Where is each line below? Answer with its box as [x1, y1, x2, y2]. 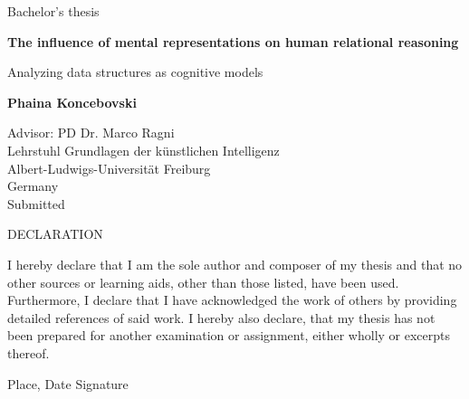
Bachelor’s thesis [7, 2, 100, 20]
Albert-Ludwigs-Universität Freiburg [7, 158, 211, 177]
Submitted [7, 194, 65, 213]
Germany [7, 176, 59, 195]
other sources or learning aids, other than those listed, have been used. [7, 272, 399, 291]
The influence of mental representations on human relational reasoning [7, 32, 459, 51]
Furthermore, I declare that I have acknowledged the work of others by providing [7, 290, 457, 309]
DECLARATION [7, 224, 103, 243]
